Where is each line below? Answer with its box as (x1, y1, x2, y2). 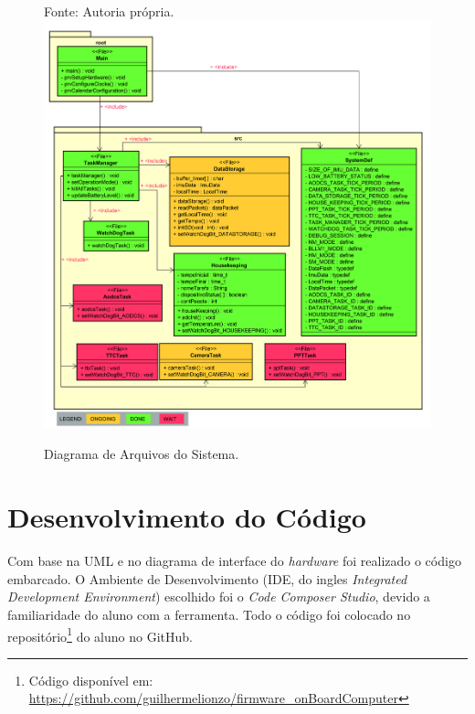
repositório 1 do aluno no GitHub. (7, 623, 193, 645)
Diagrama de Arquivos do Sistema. (44, 444, 239, 464)
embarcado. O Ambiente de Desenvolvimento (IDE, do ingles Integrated (7, 569, 407, 588)
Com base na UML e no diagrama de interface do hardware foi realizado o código (7, 551, 461, 570)
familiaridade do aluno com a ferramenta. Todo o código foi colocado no (7, 604, 411, 623)
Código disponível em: (28, 670, 153, 689)
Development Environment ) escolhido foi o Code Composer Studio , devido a (7, 587, 430, 606)
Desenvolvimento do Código (7, 498, 366, 536)
